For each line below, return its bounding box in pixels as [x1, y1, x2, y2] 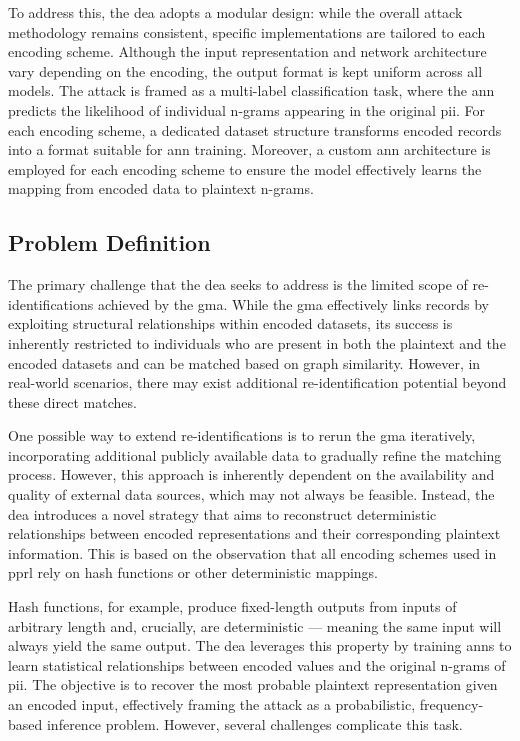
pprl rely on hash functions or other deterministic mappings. [8, 562, 378, 583]
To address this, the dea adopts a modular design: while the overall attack [8, 2, 463, 22]
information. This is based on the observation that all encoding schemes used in [8, 542, 497, 563]
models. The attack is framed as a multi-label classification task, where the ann [8, 80, 495, 101]
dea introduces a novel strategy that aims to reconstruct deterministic [8, 503, 437, 524]
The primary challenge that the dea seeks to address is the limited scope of [8, 274, 468, 295]
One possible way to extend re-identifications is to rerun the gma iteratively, [8, 425, 476, 446]
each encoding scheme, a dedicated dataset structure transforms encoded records [8, 119, 502, 140]
